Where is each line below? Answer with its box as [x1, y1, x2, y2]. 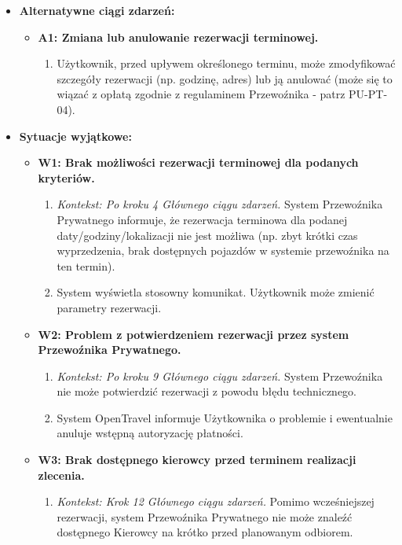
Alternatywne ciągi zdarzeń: [19, 2, 175, 18]
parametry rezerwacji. [57, 299, 162, 315]
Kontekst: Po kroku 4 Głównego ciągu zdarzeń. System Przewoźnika [57, 196, 383, 212]
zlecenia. [38, 466, 85, 483]
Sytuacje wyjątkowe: [19, 127, 132, 144]
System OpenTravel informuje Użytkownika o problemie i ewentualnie [57, 409, 393, 425]
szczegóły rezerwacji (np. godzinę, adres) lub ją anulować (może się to [57, 70, 393, 87]
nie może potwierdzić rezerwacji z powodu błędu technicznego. [57, 383, 357, 400]
